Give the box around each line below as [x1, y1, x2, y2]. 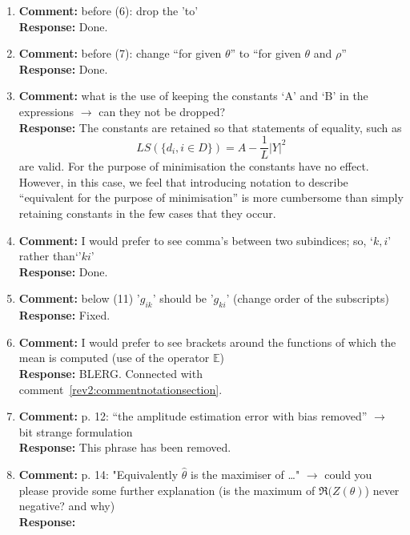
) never [364, 481, 400, 498]
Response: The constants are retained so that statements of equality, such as [18, 119, 402, 135]
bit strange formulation [18, 423, 133, 440]
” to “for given [230, 45, 301, 62]
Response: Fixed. [18, 307, 111, 324]
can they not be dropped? [98, 103, 226, 119]
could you [324, 465, 372, 482]
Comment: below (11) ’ [18, 290, 140, 307]
